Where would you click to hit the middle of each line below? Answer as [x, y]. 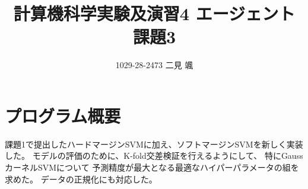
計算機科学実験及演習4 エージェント [154, 13]
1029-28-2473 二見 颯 [154, 65]
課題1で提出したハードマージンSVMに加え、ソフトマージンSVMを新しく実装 [154, 144]
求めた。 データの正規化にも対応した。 [81, 179]
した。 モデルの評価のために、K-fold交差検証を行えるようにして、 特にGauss [154, 156]
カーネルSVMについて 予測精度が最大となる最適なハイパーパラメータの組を [152, 167]
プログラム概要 [63, 115]
